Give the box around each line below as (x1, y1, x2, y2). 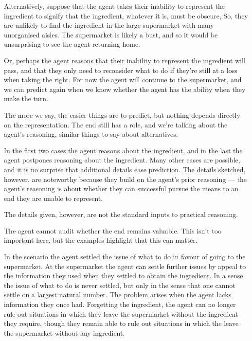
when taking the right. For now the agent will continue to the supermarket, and (4, 74, 242, 85)
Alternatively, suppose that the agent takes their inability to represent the (4, 1, 225, 11)
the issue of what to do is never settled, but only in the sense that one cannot (4, 280, 235, 290)
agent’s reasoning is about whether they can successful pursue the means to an (4, 183, 239, 194)
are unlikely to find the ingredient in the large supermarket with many (4, 20, 214, 30)
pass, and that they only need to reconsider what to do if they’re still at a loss (4, 65, 237, 75)
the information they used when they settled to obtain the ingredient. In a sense (4, 270, 243, 281)
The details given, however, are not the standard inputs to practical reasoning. (4, 209, 238, 219)
